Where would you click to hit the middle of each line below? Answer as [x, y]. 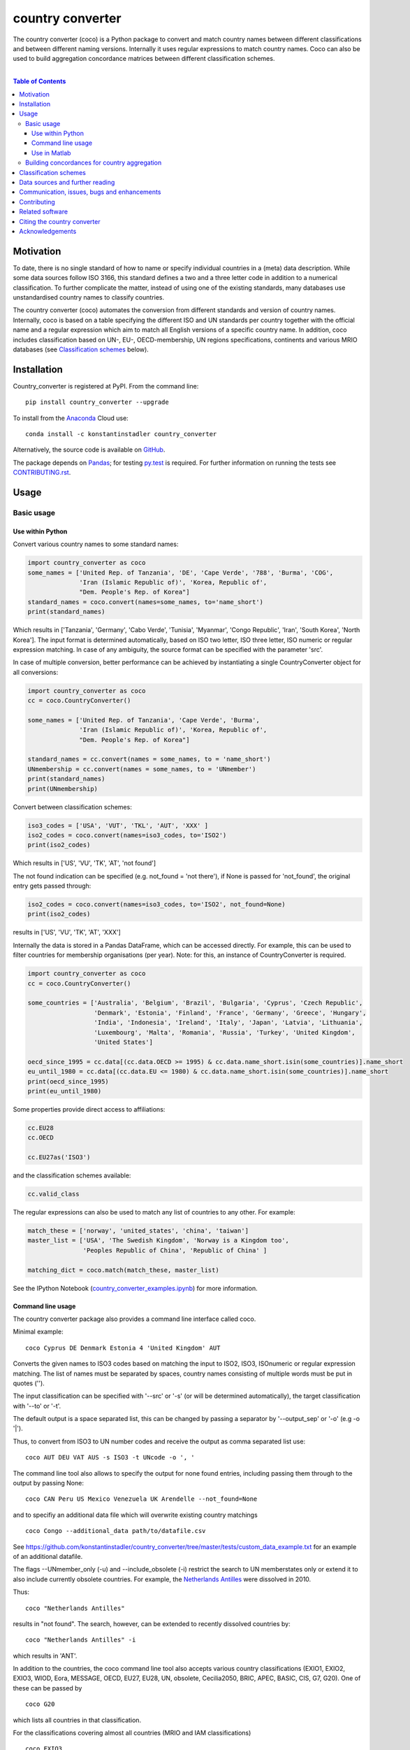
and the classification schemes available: [72, 1175]
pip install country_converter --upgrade [97, 402]
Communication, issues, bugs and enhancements [90, 192]
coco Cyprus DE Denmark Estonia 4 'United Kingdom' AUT [123, 1348]
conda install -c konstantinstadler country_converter [121, 434]
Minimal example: [38, 1332]
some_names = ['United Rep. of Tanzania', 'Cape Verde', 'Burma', [144, 720]
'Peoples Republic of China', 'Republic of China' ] [175, 1250]
